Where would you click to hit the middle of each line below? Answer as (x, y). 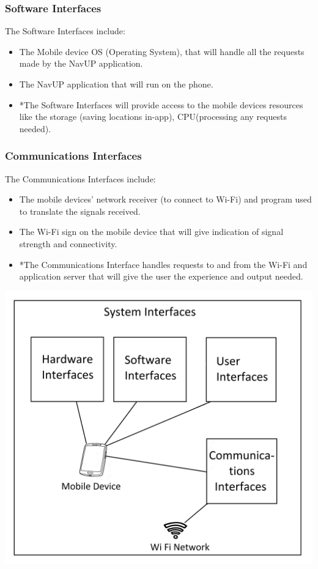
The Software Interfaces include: (65, 31)
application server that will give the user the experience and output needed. (161, 276)
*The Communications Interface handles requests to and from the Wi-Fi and (163, 264)
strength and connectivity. (68, 243)
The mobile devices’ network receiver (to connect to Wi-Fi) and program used (165, 199)
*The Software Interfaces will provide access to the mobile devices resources (161, 104)
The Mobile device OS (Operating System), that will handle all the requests (162, 51)
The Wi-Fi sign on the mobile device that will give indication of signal (151, 232)
